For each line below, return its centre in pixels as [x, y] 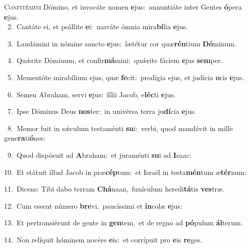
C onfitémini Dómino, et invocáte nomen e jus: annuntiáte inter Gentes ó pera [123, 7]
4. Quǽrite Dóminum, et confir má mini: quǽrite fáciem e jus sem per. [115, 60]
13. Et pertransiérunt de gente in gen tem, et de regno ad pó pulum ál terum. [123, 223]
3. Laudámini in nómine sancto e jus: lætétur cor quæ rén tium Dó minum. [122, 43]
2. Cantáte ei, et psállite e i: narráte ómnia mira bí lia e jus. [98, 26]
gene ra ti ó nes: [25, 138]
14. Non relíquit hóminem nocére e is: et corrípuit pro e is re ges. [103, 239]
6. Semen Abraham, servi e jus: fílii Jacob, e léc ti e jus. [91, 94]
